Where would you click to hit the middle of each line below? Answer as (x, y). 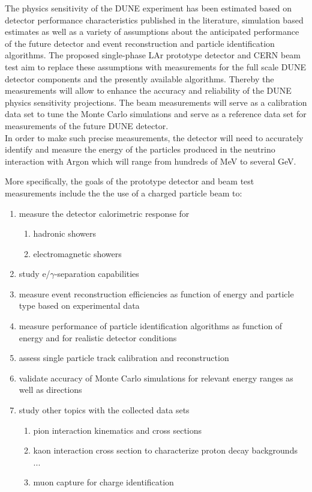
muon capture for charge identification (103, 482)
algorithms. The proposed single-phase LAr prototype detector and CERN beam (153, 55)
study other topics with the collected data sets (104, 410)
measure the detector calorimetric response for (104, 213)
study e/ (34, 274)
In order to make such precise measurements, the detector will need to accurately (154, 137)
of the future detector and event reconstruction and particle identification (140, 43)
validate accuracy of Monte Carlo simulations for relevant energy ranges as (156, 378)
